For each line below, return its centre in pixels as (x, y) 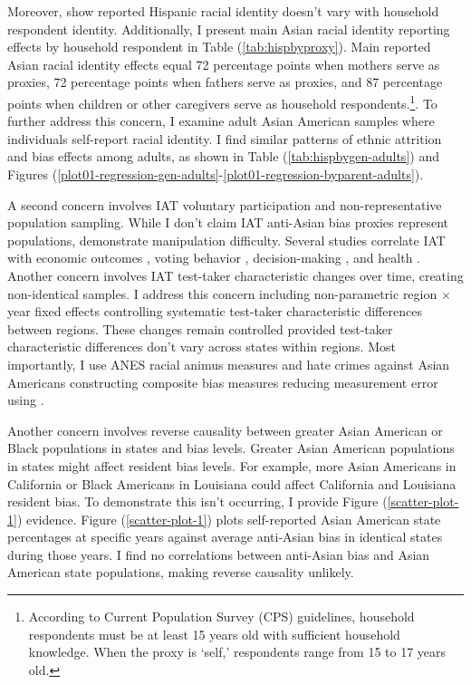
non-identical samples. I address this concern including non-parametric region (222, 293)
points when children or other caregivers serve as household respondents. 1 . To (222, 101)
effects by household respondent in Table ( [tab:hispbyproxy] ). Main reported (219, 47)
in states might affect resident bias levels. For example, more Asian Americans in (232, 465)
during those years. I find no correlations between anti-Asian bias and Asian (219, 554)
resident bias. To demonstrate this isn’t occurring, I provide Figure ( (197, 501)
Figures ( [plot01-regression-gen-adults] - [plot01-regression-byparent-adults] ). (216, 174)
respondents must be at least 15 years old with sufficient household (214, 634)
